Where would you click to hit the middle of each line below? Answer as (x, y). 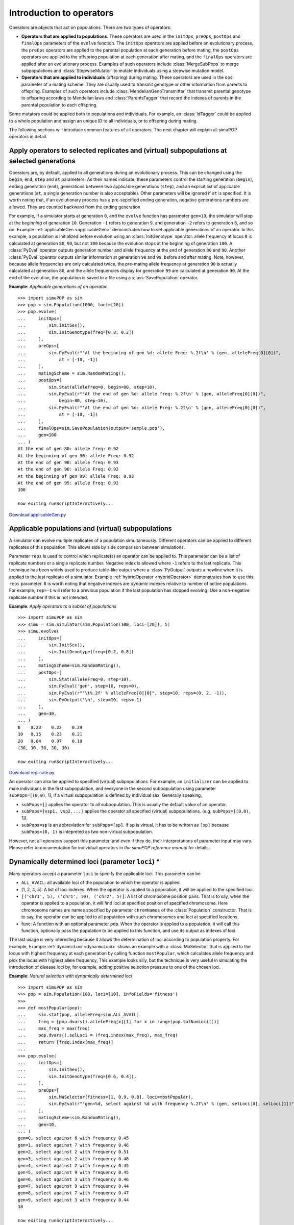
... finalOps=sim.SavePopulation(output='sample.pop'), (91, 428)
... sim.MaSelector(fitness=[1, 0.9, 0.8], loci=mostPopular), (106, 1097)
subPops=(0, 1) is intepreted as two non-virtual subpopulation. (87, 832)
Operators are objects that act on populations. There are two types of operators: (90, 27)
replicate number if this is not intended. (49, 597)
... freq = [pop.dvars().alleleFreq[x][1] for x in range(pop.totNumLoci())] (119, 1021)
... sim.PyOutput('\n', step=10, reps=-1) (80, 700)
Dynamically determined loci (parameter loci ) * (85, 862)
